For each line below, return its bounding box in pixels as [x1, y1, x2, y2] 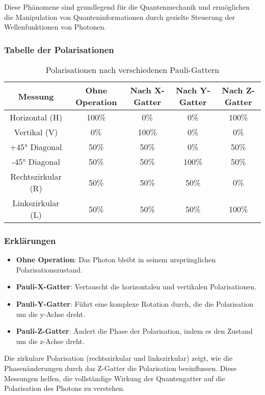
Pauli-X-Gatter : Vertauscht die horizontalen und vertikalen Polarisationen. [16, 281, 256, 292]
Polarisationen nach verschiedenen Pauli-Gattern [45, 64, 220, 76]
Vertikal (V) [14, 126, 58, 138]
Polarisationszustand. [16, 264, 83, 275]
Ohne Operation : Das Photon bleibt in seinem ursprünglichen [16, 254, 216, 265]
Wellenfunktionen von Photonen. [4, 21, 107, 32]
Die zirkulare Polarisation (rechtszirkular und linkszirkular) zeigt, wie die [4, 353, 233, 363]
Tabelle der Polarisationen [4, 43, 114, 56]
